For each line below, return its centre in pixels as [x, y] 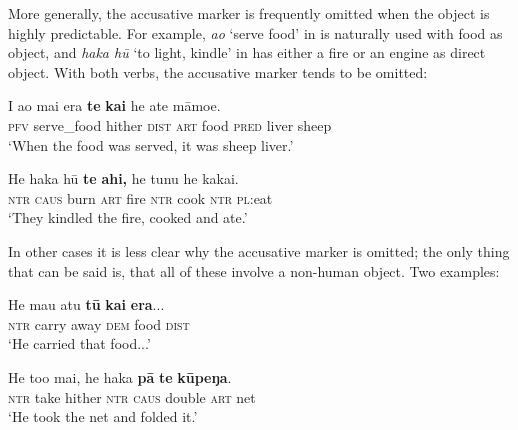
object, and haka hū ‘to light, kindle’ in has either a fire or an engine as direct [247, 52]
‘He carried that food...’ [79, 343]
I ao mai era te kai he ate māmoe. [114, 105]
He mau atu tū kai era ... [86, 304]
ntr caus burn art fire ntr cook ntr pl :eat [140, 197]
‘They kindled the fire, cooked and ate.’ [128, 217]
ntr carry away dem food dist [99, 323]
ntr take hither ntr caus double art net [132, 396]
